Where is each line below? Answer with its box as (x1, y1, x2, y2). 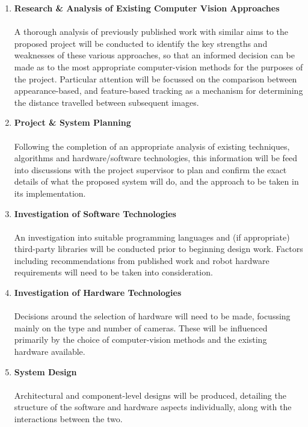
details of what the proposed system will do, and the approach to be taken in (14, 175, 299, 188)
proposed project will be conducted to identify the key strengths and (14, 37, 268, 49)
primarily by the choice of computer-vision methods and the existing (14, 333, 267, 346)
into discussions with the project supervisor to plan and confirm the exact (14, 163, 287, 176)
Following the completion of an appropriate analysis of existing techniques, (14, 140, 290, 152)
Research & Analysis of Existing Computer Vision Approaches (14, 2, 280, 14)
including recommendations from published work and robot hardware (14, 254, 269, 266)
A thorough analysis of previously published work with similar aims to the (14, 25, 289, 38)
